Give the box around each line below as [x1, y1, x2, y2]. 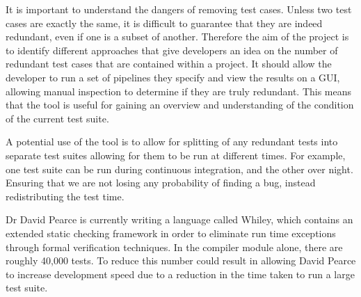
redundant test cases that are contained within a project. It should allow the [6, 56, 332, 71]
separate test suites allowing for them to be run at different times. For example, [6, 147, 346, 162]
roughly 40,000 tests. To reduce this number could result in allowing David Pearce [6, 253, 356, 268]
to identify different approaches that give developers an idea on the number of [6, 42, 338, 57]
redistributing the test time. [6, 188, 125, 203]
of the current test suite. [6, 111, 109, 125]
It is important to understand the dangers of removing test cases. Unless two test [6, 2, 352, 16]
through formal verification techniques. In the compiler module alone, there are [6, 239, 343, 254]
